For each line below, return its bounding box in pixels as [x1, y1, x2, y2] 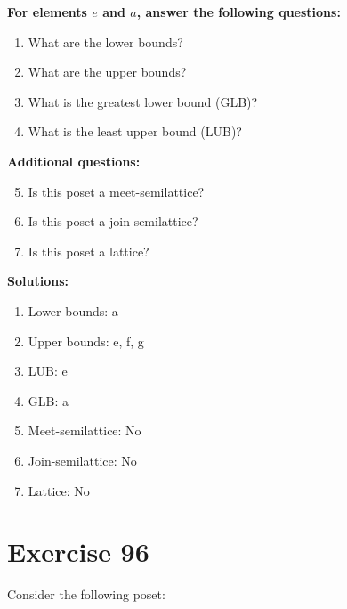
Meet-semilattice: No [28, 421, 141, 440]
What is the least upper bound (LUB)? [28, 122, 242, 141]
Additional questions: [7, 151, 141, 170]
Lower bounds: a [28, 301, 118, 320]
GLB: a [28, 391, 69, 410]
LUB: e [28, 361, 68, 380]
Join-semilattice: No [28, 451, 137, 469]
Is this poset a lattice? [28, 241, 149, 260]
